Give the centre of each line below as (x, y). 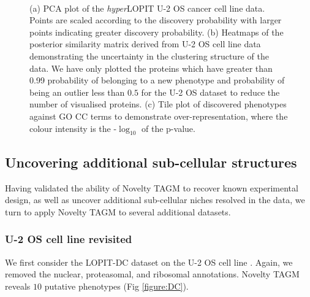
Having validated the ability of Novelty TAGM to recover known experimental (152, 187)
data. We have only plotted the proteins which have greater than (151, 68)
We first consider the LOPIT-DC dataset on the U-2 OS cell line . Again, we (149, 262)
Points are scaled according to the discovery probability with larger (156, 20)
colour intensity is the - (73, 128)
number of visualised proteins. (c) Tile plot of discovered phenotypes (158, 104)
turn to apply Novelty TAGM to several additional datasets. (118, 211)
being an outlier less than (77, 92)
